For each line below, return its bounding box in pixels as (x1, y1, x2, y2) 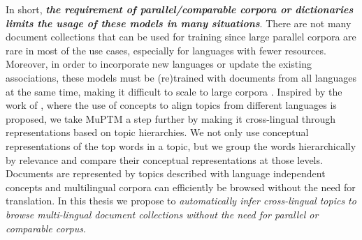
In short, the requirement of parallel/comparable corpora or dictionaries (6, 2, 354, 16)
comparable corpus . (6, 220, 86, 235)
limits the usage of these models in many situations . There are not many (6, 15, 352, 30)
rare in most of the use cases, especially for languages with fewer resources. (6, 43, 326, 57)
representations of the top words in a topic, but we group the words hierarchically (6, 138, 356, 153)
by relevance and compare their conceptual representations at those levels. (6, 152, 323, 167)
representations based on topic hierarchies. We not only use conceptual (6, 125, 309, 140)
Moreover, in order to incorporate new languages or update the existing (6, 57, 312, 71)
